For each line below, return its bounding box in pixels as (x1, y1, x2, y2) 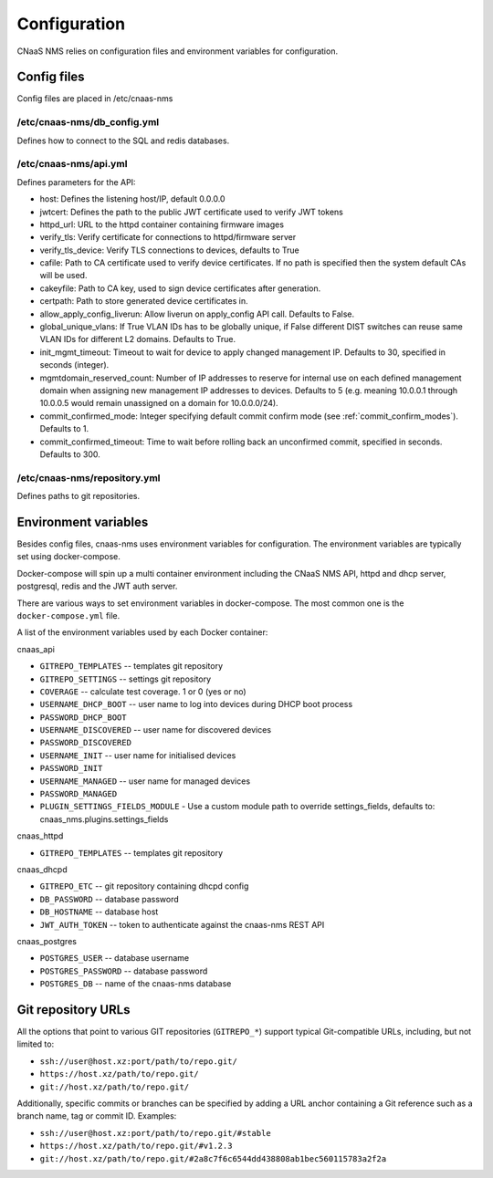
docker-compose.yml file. (16, 610, 121, 620)
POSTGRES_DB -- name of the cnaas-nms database (39, 978, 232, 989)
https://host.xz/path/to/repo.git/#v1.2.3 (39, 1141, 233, 1152)
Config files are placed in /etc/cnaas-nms (16, 93, 173, 104)
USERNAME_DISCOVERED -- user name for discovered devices (39, 725, 272, 735)
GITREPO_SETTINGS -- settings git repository (39, 673, 212, 684)
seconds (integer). (39, 360, 110, 370)
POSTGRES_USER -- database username (39, 953, 190, 964)
